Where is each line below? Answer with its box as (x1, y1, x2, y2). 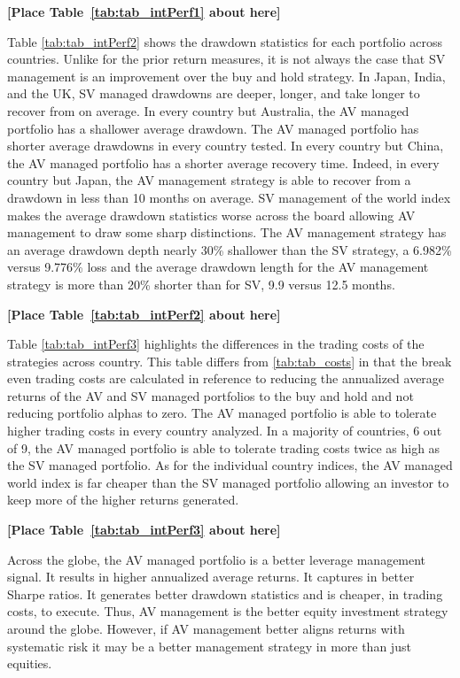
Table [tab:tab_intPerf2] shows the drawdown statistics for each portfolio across (7, 32, 442, 50)
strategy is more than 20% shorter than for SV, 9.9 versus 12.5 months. (7, 274, 395, 293)
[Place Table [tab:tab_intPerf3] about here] (7, 520, 281, 539)
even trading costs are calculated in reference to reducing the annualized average (7, 369, 445, 388)
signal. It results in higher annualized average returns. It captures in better (7, 567, 415, 586)
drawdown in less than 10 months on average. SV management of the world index (7, 188, 451, 206)
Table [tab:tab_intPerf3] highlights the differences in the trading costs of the (7, 335, 425, 353)
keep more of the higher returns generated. (7, 490, 239, 509)
